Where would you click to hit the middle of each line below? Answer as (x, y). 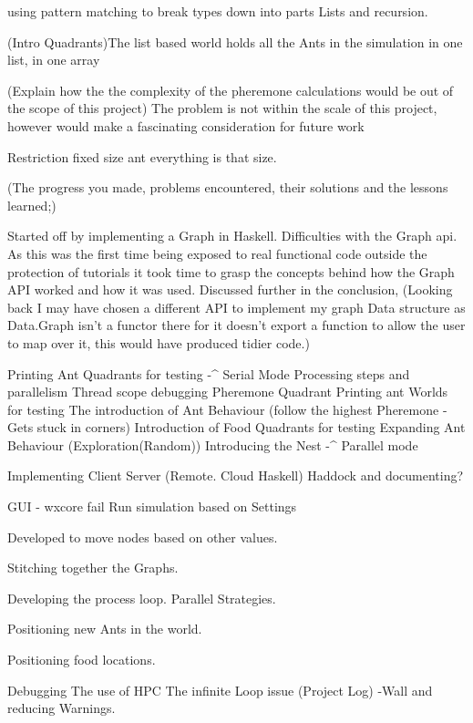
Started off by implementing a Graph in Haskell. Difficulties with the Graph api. (232, 236)
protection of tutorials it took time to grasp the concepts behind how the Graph (231, 271)
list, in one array (54, 60)
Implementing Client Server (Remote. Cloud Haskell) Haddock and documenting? (236, 475)
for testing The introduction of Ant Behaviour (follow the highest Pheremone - (227, 409)
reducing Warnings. (62, 708)
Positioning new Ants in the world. (105, 629)
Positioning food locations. (82, 660)
